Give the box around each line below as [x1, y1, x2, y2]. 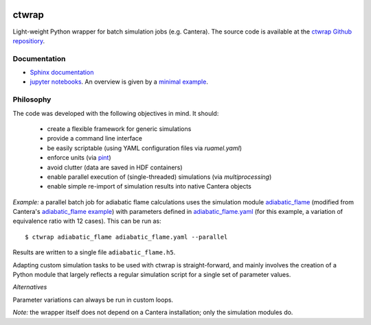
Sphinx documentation [30, 69, 94, 77]
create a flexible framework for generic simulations [47, 124, 192, 133]
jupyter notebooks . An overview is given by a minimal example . [30, 77, 209, 86]
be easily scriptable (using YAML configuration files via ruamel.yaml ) [47, 144, 242, 152]
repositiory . [12, 36, 45, 45]
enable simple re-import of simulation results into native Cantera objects [47, 182, 252, 191]
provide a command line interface [47, 134, 142, 143]
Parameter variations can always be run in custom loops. [12, 296, 174, 304]
